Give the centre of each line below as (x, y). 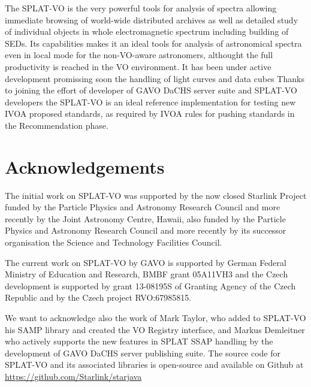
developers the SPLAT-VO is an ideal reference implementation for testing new (150, 102)
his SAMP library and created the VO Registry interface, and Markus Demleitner (155, 329)
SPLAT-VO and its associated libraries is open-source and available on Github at (154, 365)
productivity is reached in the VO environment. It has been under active (138, 66)
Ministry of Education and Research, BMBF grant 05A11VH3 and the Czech (147, 274)
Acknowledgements (85, 166)
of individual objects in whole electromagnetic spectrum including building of (147, 31)
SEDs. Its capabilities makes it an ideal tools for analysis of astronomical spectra (153, 43)
